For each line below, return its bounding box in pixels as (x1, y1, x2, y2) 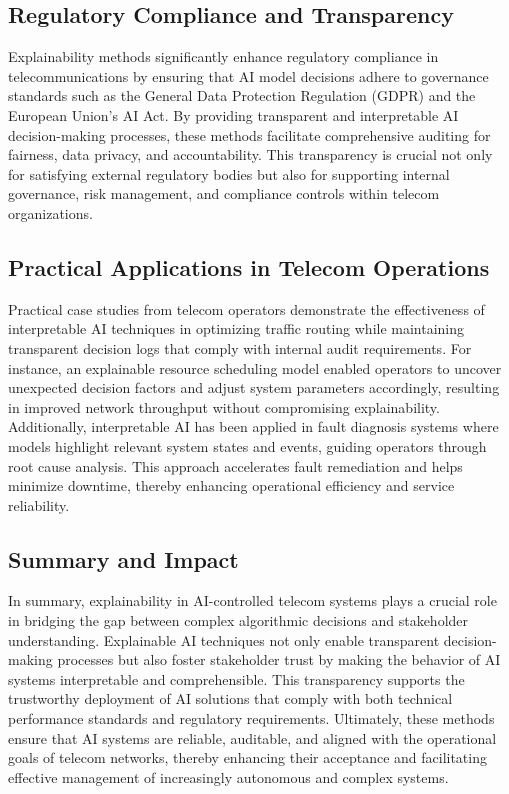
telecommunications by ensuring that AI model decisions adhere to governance (8, 65, 489, 86)
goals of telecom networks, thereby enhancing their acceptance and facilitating (8, 747, 487, 768)
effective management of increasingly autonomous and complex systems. (8, 766, 449, 787)
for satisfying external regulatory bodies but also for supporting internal (8, 163, 450, 184)
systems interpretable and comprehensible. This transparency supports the (8, 668, 465, 689)
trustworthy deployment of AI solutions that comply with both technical (8, 688, 453, 709)
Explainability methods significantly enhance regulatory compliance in (8, 46, 439, 67)
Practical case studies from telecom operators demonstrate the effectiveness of (8, 298, 485, 319)
